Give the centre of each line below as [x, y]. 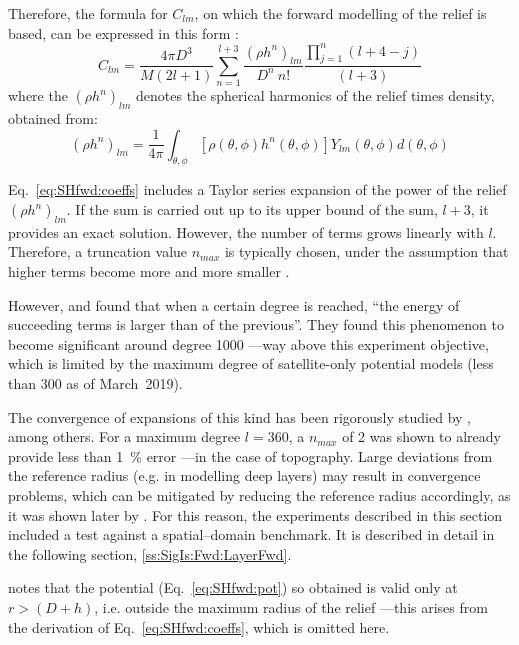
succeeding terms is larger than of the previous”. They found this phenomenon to [256, 324]
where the [38, 95]
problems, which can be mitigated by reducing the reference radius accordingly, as [259, 494]
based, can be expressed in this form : [123, 32]
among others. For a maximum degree [124, 436]
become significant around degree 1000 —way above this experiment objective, [248, 343]
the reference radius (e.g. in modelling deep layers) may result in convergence [244, 475]
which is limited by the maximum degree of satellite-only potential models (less [251, 363]
